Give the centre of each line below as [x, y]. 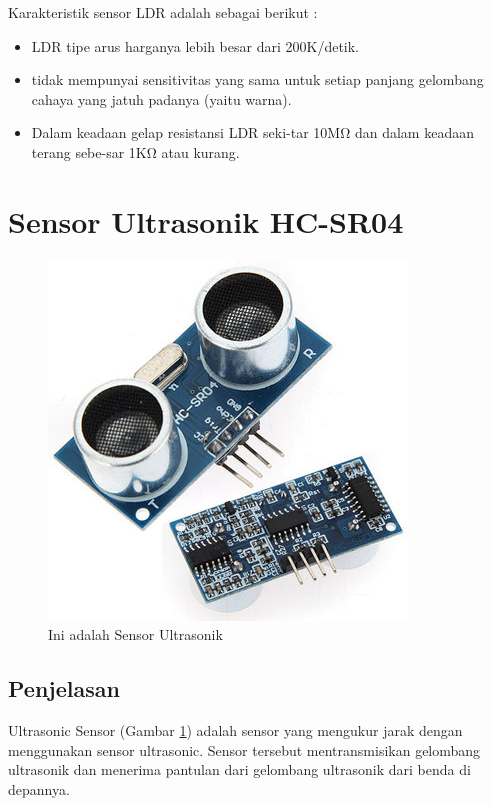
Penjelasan [64, 688]
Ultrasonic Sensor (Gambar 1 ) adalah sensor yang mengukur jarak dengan [235, 730]
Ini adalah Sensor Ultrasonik [135, 634]
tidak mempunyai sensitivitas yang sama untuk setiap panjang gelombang [257, 79]
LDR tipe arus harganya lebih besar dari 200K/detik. [195, 45]
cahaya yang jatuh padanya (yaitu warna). [161, 98]
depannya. [39, 788]
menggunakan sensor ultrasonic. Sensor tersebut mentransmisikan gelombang [244, 749]
